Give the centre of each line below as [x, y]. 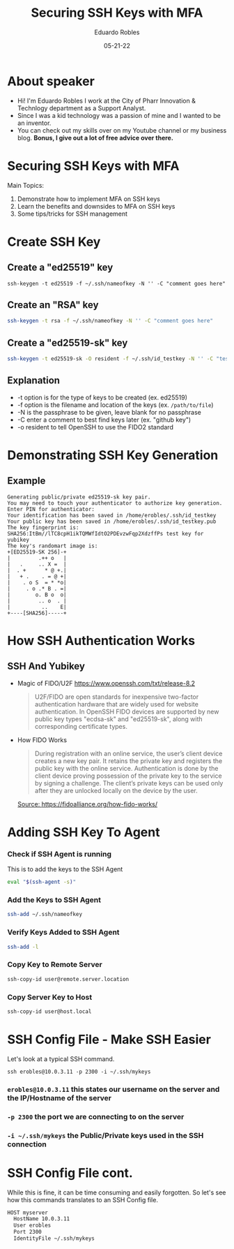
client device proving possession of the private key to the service [128, 776]
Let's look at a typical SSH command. [61, 1058]
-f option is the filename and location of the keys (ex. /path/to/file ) [115, 405]
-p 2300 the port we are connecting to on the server [96, 1116]
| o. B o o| [37, 595]
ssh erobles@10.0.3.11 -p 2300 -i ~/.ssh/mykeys [79, 1072]
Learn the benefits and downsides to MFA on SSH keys [96, 206]
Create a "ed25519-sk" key [68, 342]
